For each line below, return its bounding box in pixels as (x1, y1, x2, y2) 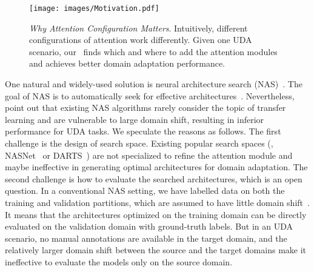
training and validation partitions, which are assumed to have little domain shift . (5, 196, 310, 208)
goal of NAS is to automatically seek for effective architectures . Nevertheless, (5, 89, 295, 102)
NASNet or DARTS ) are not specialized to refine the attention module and (5, 148, 293, 161)
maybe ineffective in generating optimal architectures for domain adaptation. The (5, 161, 308, 173)
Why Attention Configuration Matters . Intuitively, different (29, 21, 248, 34)
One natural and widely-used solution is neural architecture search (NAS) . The (5, 78, 302, 90)
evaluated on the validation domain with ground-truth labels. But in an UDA (5, 220, 293, 233)
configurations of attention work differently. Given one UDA (29, 33, 252, 46)
